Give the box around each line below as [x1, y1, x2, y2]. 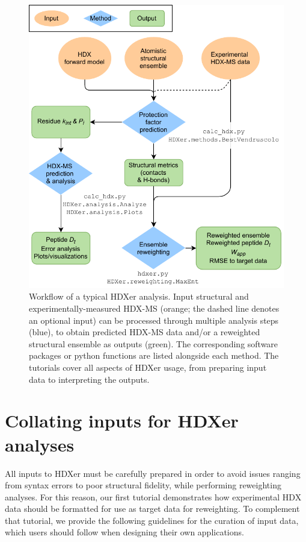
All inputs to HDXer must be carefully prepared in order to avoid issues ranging [5, 467, 301, 479]
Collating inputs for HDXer [5, 408, 239, 433]
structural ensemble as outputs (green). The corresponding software [29, 337, 278, 350]
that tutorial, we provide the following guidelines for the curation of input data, [5, 514, 299, 526]
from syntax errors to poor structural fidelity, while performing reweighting [5, 479, 281, 491]
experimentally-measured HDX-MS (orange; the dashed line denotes [29, 302, 280, 315]
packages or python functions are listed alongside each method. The [29, 349, 279, 362]
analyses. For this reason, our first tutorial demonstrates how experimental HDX [5, 490, 302, 503]
